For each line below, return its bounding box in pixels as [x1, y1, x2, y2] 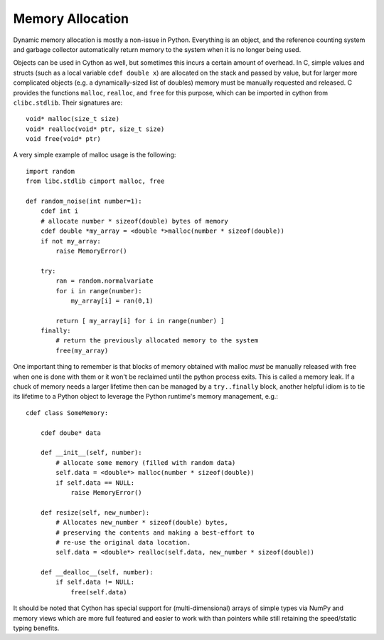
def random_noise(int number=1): [26, 197, 142, 206]
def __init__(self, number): [40, 448, 142, 457]
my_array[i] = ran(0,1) [70, 296, 154, 305]
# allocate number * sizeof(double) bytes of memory [40, 217, 229, 225]
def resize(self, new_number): [40, 508, 150, 516]
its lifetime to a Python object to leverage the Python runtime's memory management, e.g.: [13, 392, 279, 401]
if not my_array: [40, 237, 101, 245]
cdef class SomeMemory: [26, 409, 109, 416]
